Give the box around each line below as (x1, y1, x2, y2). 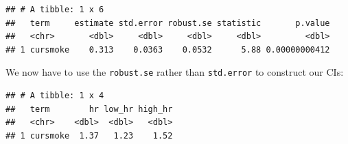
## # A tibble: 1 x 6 (5, 5, 104, 14)
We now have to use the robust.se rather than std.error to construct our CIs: (5, 65, 344, 79)
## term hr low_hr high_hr (5, 104, 173, 114)
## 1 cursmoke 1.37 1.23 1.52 (5, 130, 173, 141)
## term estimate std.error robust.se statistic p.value (5, 18, 330, 28)
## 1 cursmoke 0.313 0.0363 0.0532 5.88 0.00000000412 (5, 44, 330, 55)
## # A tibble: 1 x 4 (5, 91, 104, 101)
